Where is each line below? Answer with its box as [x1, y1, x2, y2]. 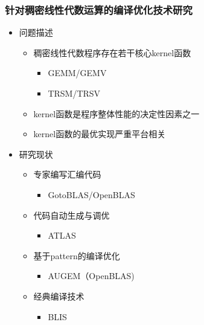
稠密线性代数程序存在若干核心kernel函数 [33, 46, 191, 59]
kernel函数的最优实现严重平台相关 [33, 127, 166, 140]
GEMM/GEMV [48, 66, 107, 79]
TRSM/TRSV [48, 87, 101, 99]
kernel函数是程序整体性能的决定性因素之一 [33, 107, 200, 120]
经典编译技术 [33, 289, 84, 302]
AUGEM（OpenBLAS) [48, 269, 135, 282]
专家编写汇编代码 [33, 168, 101, 181]
